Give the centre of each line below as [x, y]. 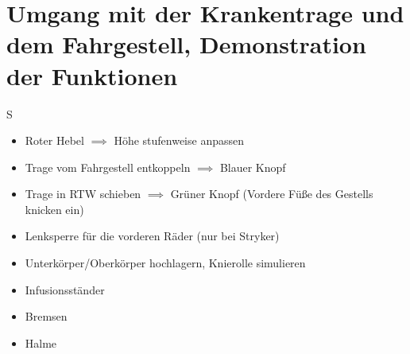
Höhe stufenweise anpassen [179, 140]
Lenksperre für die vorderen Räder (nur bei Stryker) [152, 236]
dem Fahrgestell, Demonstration [186, 44]
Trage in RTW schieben [83, 194]
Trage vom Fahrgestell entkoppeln [108, 167]
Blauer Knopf [253, 167]
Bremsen [46, 316]
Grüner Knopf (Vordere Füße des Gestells [272, 194]
